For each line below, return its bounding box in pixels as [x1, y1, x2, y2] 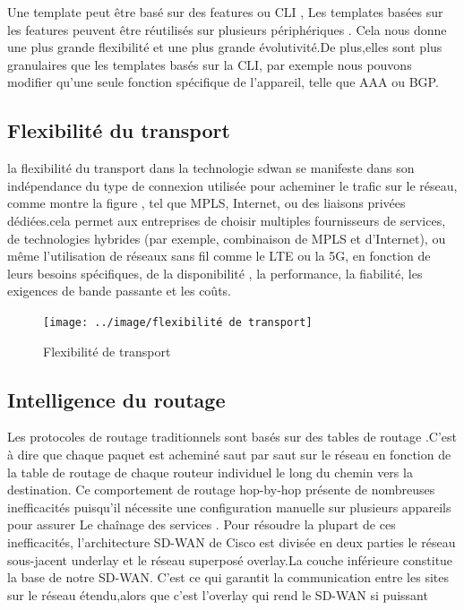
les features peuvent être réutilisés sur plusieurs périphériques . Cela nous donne [7, 20, 447, 39]
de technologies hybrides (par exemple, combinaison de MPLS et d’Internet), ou [7, 228, 446, 247]
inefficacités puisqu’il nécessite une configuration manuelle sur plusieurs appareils [7, 497, 451, 516]
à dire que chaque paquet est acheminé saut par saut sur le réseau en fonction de [7, 444, 451, 463]
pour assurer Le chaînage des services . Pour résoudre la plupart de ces [7, 515, 396, 534]
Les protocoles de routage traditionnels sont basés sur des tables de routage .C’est [7, 427, 457, 446]
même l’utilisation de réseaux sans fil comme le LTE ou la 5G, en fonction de [7, 246, 431, 265]
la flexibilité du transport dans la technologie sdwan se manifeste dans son [7, 159, 415, 177]
